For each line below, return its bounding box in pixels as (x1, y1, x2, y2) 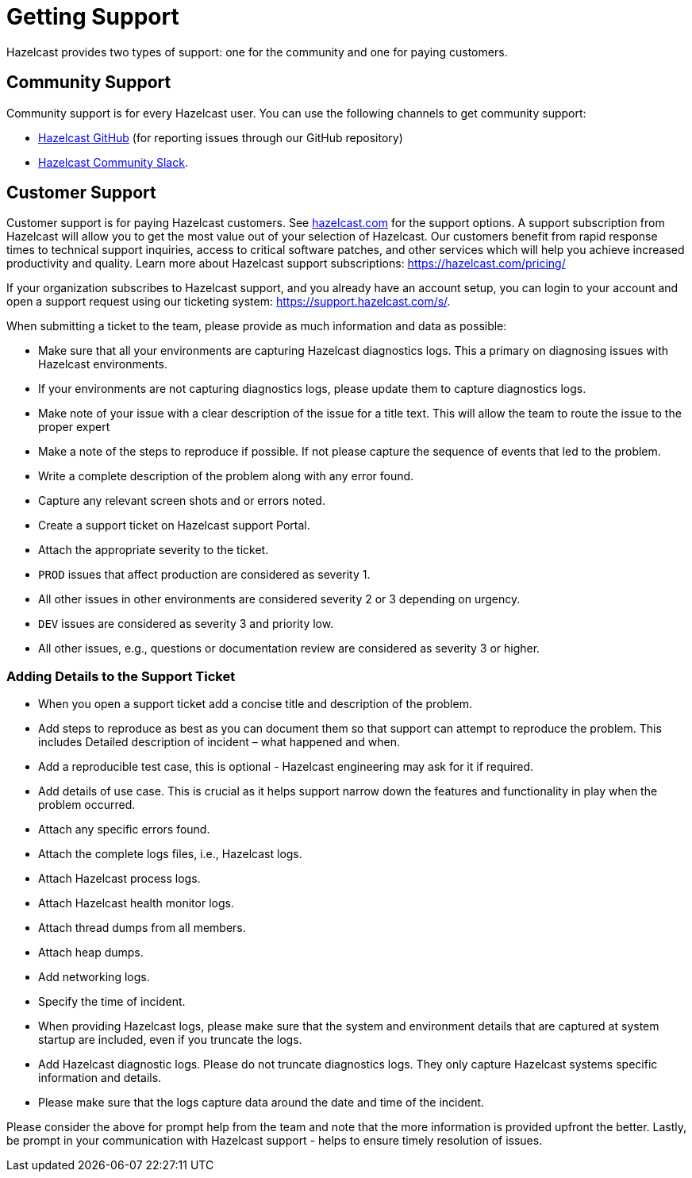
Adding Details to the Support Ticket (6, 668, 236, 684)
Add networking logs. (38, 970, 150, 984)
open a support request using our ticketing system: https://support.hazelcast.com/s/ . (6, 294, 451, 309)
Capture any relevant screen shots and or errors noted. (38, 494, 325, 508)
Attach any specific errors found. (38, 822, 210, 837)
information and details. (38, 1071, 162, 1085)
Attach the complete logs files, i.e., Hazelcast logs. (38, 847, 302, 861)
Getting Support (6, 3, 179, 30)
